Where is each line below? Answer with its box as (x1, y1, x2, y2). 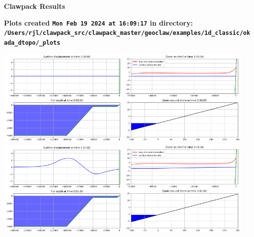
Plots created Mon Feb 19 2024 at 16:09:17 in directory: (4, 17, 193, 28)
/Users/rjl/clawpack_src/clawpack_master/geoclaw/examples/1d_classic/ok (4, 30, 251, 37)
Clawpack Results (4, 1, 65, 11)
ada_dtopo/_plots (4, 39, 60, 46)
